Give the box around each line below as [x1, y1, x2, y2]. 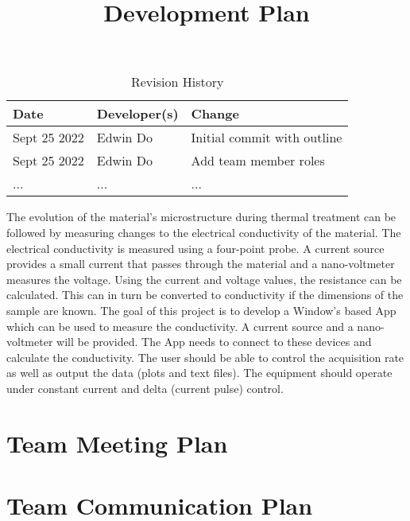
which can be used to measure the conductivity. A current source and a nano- [6, 317, 385, 334]
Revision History [130, 72, 224, 91]
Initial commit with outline [191, 128, 342, 147]
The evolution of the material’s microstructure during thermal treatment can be [6, 208, 396, 225]
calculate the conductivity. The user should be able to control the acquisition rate [6, 348, 404, 365]
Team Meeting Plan [6, 426, 228, 459]
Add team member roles [191, 151, 325, 170]
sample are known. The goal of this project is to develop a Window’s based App [6, 301, 396, 318]
